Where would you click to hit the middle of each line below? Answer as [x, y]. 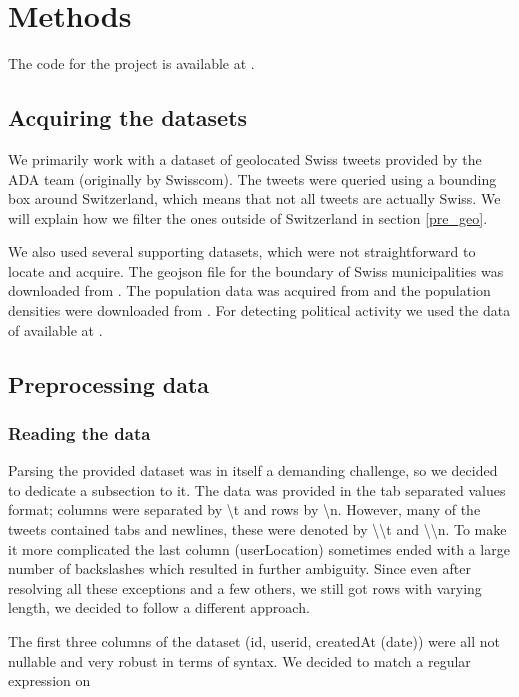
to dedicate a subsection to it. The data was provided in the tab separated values [257, 489]
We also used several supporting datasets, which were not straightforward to [242, 251]
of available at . [55, 329]
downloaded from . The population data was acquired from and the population [249, 290]
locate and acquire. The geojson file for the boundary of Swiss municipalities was [256, 270]
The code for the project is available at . [131, 63]
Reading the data [79, 432]
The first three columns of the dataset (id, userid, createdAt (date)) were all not [254, 641]
